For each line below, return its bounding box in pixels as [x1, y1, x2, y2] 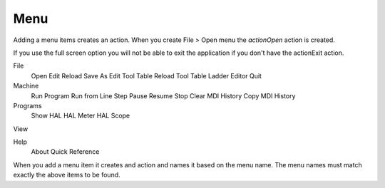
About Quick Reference [31, 147, 100, 156]
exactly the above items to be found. [13, 171, 120, 179]
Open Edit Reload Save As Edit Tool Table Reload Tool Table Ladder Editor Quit [31, 71, 262, 80]
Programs [13, 101, 42, 110]
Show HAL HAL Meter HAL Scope [31, 111, 130, 120]
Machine [13, 82, 39, 90]
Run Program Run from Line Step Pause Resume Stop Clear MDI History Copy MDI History [31, 91, 296, 100]
